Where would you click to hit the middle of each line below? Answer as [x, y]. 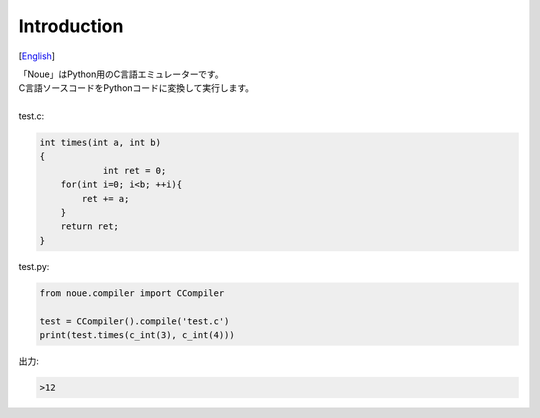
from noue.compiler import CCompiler [132, 293]
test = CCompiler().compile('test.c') [134, 321]
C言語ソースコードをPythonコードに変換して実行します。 [136, 88]
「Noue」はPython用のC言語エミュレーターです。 [121, 74]
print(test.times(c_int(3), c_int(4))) [137, 334]
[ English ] [36, 56]
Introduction [71, 26]
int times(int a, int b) [100, 143]
